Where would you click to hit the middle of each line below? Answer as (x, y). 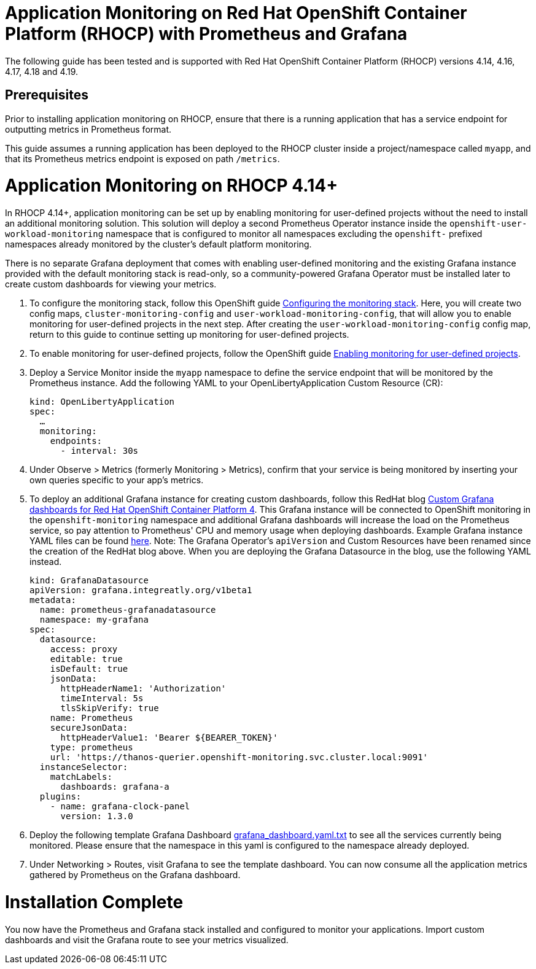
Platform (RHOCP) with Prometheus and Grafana (206, 34)
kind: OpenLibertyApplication (102, 402)
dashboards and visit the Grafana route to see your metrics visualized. (147, 940)
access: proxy (84, 649)
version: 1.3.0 (97, 816)
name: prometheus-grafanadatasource (128, 610)
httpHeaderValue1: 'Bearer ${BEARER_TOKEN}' (169, 738)
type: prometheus (91, 748)
